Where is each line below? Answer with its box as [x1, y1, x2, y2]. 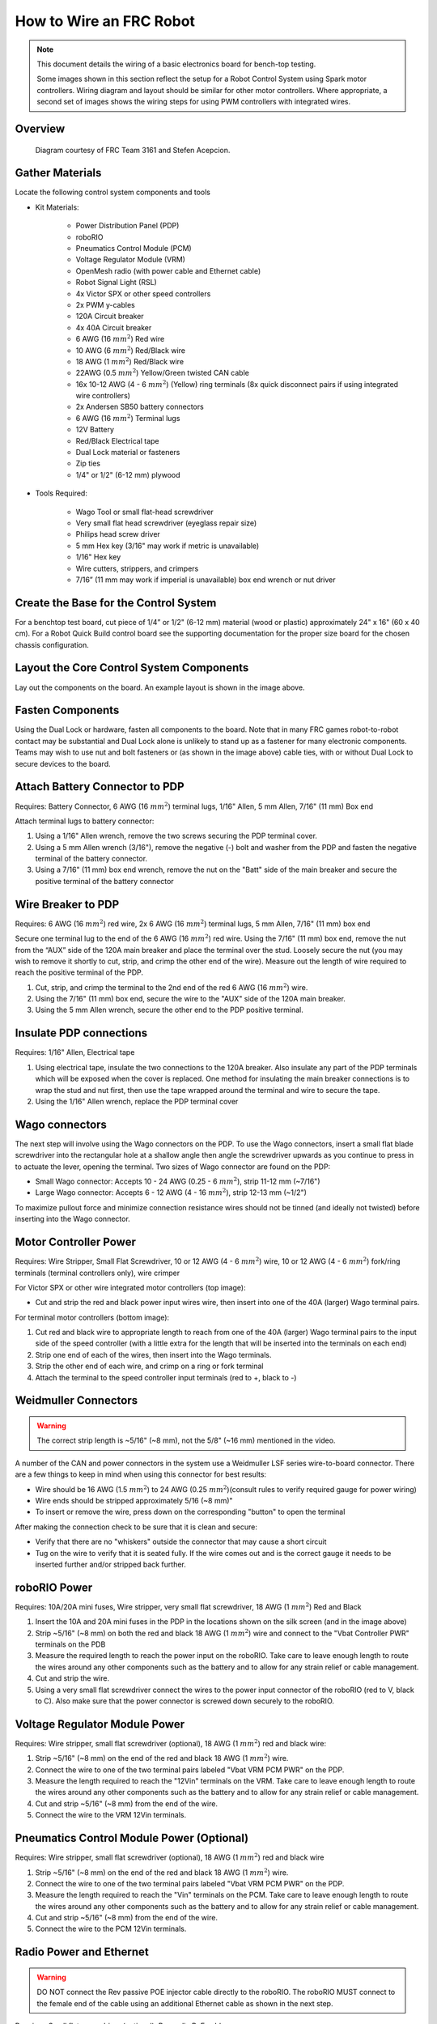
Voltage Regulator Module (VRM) [75, 255, 186, 265]
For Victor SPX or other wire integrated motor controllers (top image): [15, 1282, 246, 1292]
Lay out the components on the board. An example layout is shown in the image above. [15, 682, 305, 692]
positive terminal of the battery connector [35, 876, 174, 886]
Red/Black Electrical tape [75, 436, 159, 445]
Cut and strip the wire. [35, 1673, 109, 1683]
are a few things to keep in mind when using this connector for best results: [15, 1469, 267, 1479]
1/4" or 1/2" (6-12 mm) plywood [75, 470, 181, 479]
